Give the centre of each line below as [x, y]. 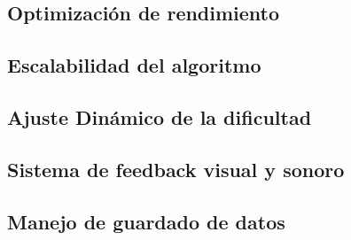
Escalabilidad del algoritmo [134, 65]
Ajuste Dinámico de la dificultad [160, 116]
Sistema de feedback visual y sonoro [176, 169]
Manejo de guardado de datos [146, 221]
